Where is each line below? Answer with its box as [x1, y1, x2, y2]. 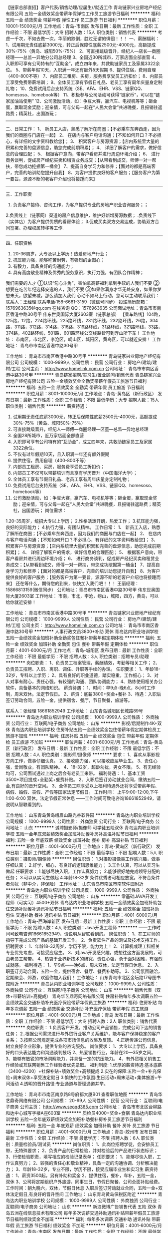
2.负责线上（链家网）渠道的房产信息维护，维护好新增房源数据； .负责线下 [5, 212, 157, 218]
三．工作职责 [5, 191, 32, 197]
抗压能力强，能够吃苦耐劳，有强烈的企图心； [12, 257, 105, 263]
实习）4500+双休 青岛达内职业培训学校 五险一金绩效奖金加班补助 [22, 900, 158, 905]
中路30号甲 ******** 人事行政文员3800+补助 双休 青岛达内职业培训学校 [9, 628, 159, 634]
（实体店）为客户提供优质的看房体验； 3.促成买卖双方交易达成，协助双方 [5, 219, 155, 224]
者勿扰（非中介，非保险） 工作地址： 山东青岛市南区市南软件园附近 [5, 881, 144, 887]
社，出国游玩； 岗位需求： [12, 508, 67, 513]
